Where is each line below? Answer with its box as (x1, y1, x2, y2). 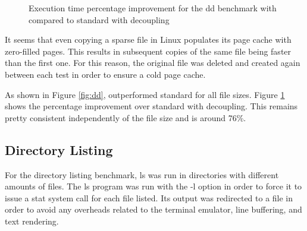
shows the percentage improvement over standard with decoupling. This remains (5, 100, 298, 112)
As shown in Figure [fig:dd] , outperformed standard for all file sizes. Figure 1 (5, 88, 285, 100)
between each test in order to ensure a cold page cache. (5, 68, 206, 80)
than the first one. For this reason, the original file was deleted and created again (5, 56, 300, 69)
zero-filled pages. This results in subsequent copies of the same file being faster (5, 45, 292, 57)
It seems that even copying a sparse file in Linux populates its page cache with (5, 33, 292, 46)
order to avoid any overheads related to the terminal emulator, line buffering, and (5, 203, 302, 216)
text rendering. (5, 214, 59, 227)
